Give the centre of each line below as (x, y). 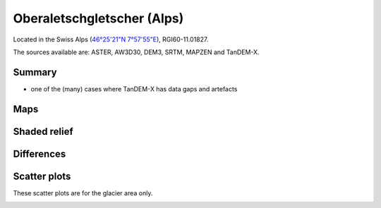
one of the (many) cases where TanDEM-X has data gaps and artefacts (134, 89)
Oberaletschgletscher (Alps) (98, 18)
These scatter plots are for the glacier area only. (83, 193)
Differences (40, 154)
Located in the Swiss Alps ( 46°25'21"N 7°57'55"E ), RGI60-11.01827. (111, 39)
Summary (35, 72)
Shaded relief (43, 131)
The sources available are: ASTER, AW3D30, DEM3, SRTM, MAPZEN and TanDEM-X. (137, 52)
